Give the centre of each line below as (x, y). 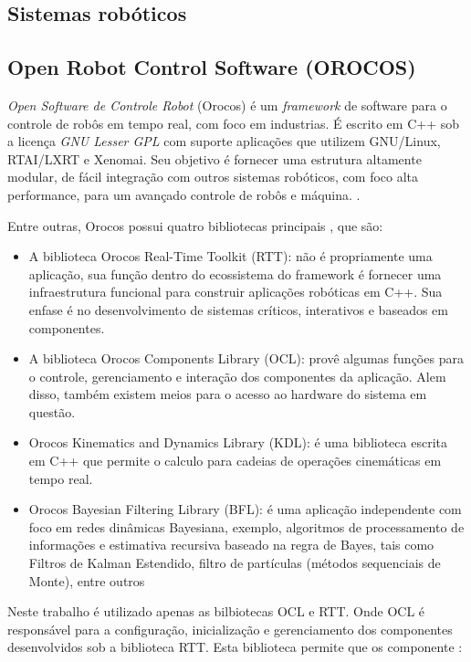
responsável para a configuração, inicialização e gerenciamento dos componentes (230, 629)
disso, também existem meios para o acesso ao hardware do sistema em (228, 394)
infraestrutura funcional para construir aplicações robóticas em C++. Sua (235, 292)
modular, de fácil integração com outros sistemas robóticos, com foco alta (213, 177)
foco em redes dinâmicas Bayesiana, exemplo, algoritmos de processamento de (246, 526)
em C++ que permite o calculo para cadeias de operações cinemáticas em (235, 461)
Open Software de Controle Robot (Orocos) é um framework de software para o (227, 105)
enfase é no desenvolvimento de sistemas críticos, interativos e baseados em (238, 309)
